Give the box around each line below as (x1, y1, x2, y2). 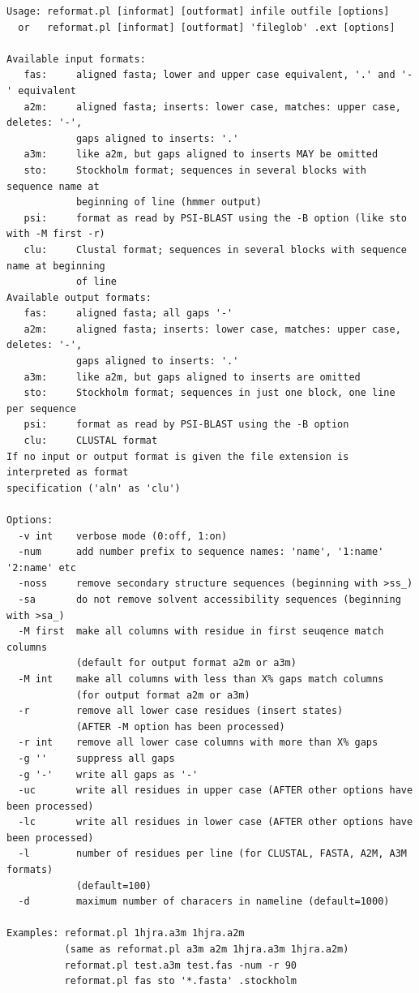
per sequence (6, 402, 76, 415)
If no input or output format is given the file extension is (6, 450, 349, 462)
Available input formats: (6, 53, 146, 65)
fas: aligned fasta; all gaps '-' (24, 307, 233, 320)
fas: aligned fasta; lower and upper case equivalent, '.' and (24, 69, 395, 81)
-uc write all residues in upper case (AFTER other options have (18, 785, 413, 797)
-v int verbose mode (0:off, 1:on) (18, 530, 228, 542)
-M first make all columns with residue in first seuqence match (18, 625, 384, 638)
